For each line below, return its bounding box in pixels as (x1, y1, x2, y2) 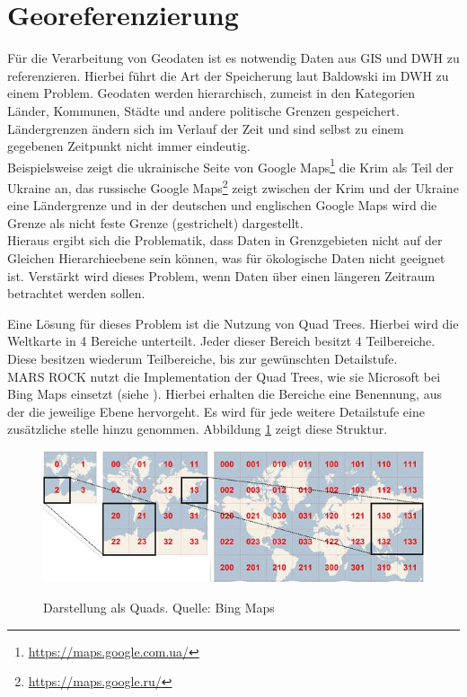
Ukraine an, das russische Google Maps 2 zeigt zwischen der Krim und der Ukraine (7, 175, 459, 197)
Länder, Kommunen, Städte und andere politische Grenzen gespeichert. (7, 101, 400, 119)
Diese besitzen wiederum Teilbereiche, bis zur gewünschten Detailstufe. (7, 348, 398, 367)
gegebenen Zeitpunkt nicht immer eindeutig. (7, 137, 251, 155)
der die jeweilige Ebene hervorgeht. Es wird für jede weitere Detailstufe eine (7, 401, 425, 420)
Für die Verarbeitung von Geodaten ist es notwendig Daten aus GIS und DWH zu (7, 49, 460, 67)
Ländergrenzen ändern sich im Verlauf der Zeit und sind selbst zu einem (7, 119, 404, 137)
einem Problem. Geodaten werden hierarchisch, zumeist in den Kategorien (7, 84, 416, 102)
